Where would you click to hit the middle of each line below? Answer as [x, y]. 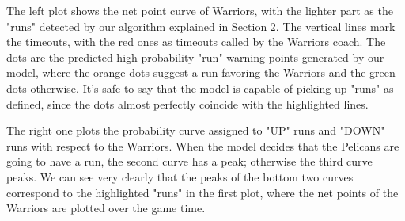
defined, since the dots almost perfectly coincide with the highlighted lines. [187, 103]
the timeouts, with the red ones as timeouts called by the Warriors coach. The [196, 42]
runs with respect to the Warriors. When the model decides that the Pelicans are [203, 145]
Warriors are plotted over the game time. [106, 208]
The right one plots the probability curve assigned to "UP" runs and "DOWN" [196, 130]
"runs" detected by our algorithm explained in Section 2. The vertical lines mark [201, 26]
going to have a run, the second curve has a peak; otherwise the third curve [189, 161]
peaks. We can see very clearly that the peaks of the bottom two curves [180, 176]
